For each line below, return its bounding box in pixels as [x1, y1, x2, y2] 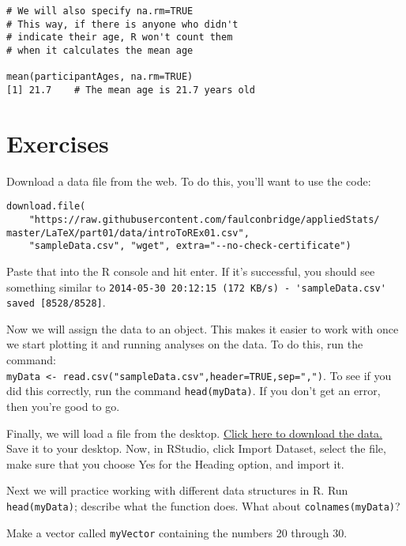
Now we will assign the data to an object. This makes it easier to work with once [6, 320, 399, 337]
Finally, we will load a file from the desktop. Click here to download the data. [6, 424, 382, 441]
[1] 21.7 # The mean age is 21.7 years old [6, 84, 255, 96]
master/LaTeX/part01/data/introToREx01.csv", [6, 227, 250, 239]
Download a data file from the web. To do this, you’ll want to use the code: [6, 172, 371, 189]
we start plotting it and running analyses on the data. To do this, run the [6, 336, 363, 352]
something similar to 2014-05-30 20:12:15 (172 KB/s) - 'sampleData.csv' [6, 278, 386, 295]
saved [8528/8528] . [6, 294, 106, 311]
